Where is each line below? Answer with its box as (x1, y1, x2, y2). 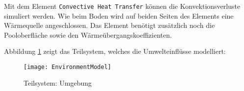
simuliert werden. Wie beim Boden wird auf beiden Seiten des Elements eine (4, 10, 234, 21)
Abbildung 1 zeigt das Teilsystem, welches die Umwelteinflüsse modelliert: (4, 46, 226, 56)
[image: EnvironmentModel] (24, 64, 111, 71)
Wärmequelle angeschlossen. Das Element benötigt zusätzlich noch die (4, 20, 215, 30)
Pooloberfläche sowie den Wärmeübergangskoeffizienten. (4, 29, 172, 40)
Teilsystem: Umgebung (24, 77, 92, 88)
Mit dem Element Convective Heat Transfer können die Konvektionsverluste (4, 1, 241, 11)
